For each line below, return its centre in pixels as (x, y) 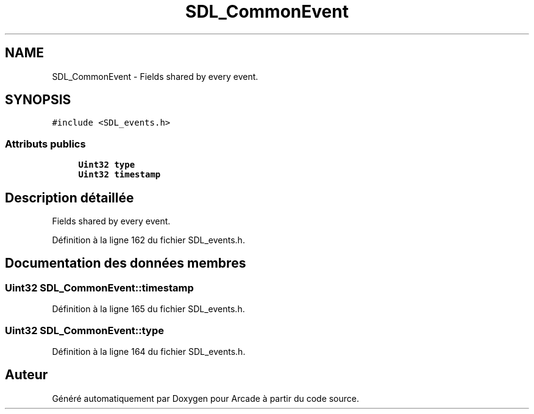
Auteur (27, 375)
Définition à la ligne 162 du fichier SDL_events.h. (148, 240)
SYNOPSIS (38, 100)
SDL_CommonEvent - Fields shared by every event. (155, 76)
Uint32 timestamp (119, 175)
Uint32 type (107, 165)
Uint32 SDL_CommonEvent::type (85, 330)
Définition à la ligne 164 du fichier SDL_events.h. (149, 352)
